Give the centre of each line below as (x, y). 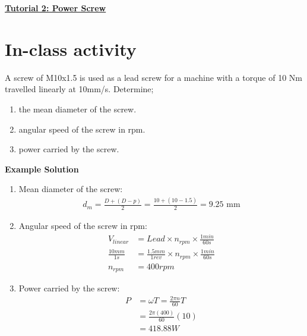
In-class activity (71, 48)
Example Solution (42, 169)
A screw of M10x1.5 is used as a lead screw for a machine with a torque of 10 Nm (153, 77)
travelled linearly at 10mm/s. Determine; (79, 89)
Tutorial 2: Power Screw (56, 8)
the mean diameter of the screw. (77, 109)
